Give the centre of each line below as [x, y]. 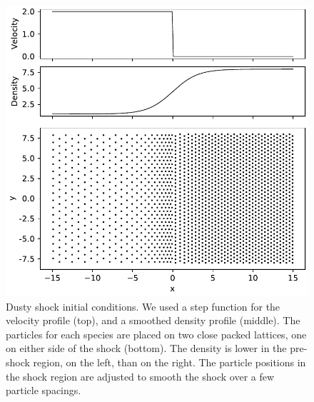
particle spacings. [44, 390]
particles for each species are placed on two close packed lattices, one [156, 334]
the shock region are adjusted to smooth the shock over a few [140, 376]
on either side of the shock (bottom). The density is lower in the [146, 348]
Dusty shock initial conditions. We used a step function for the [143, 306]
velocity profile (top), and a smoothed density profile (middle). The [153, 320]
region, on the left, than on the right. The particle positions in [169, 362]
